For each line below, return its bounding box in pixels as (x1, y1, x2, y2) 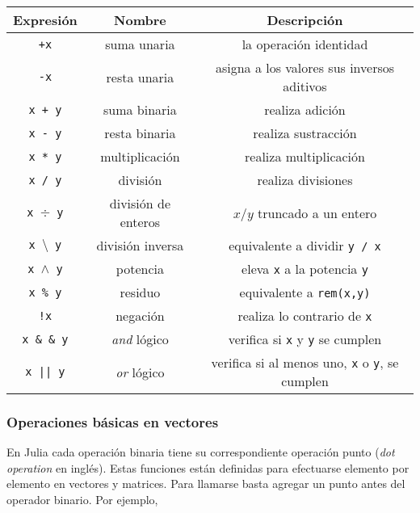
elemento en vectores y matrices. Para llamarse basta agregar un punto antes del (6, 475, 405, 492)
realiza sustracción (253, 124, 357, 142)
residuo (120, 283, 161, 301)
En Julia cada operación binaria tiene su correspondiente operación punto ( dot (6, 444, 395, 460)
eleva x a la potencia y (241, 259, 368, 278)
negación (115, 306, 165, 325)
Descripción (267, 11, 343, 29)
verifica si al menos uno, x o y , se (211, 353, 399, 372)
